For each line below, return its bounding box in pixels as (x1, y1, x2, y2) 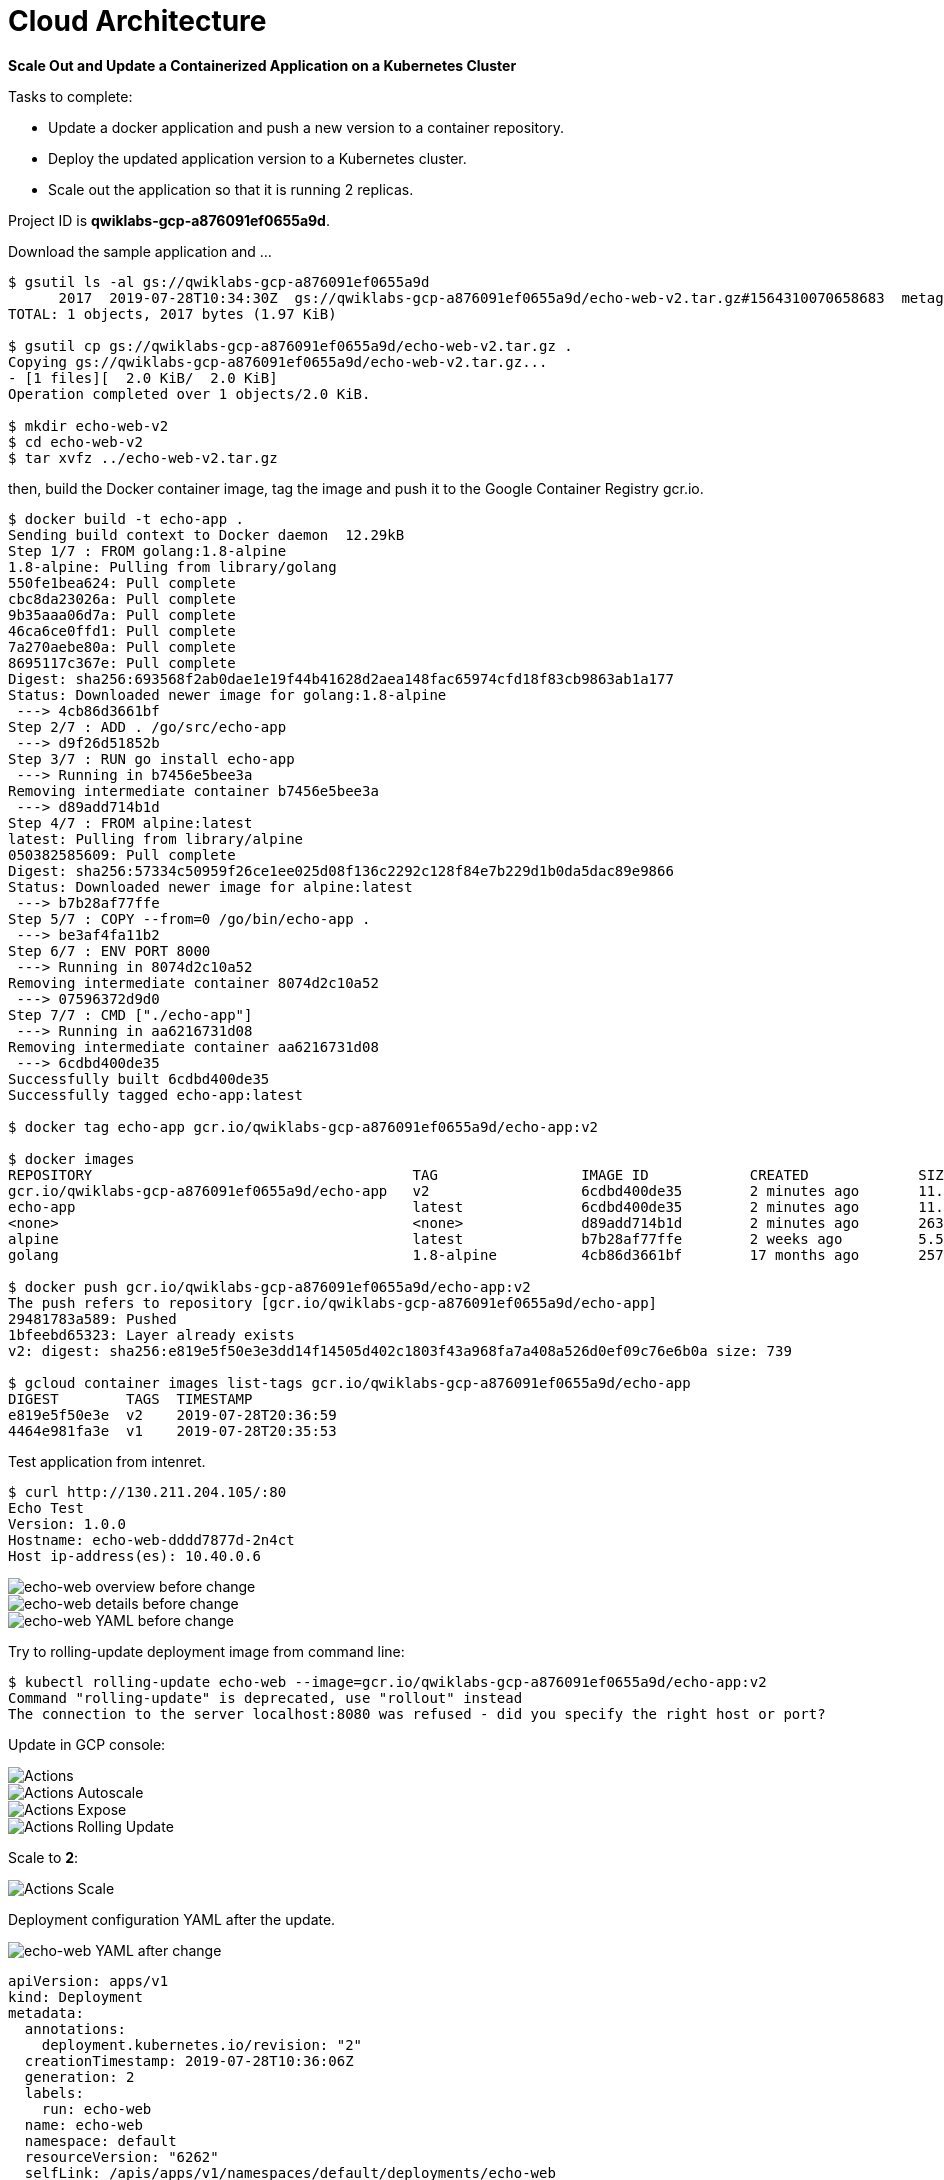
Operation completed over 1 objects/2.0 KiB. (8, 385, 371, 402)
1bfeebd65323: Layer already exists (8, 1326, 295, 1343)
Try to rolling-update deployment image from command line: (8, 1642, 405, 1660)
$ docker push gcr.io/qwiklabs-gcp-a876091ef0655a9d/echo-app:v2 (8, 1278, 531, 1295)
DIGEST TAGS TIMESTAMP (8, 1390, 253, 1407)
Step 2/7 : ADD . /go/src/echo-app (8, 718, 287, 735)
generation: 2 (24, 2068, 135, 2085)
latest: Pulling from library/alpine (8, 830, 304, 847)
